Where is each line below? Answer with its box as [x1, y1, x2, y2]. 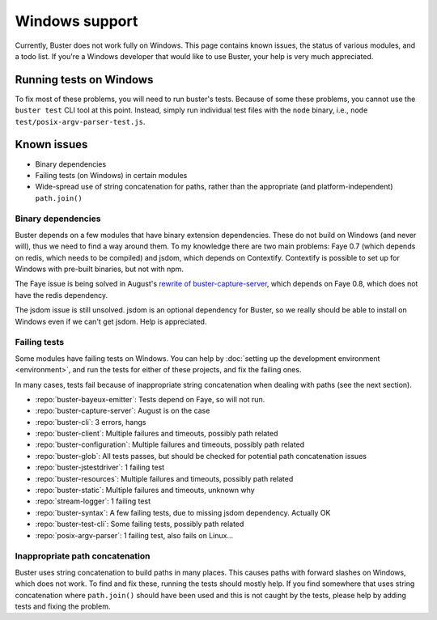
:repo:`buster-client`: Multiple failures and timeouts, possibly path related [35, 429, 278, 439]
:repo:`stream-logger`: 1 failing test [35, 496, 151, 506]
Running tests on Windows [15, 73, 154, 87]
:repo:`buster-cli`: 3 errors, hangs [35, 417, 146, 427]
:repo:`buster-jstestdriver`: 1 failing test [35, 462, 165, 473]
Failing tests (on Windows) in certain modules [35, 170, 188, 180]
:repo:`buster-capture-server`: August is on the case [35, 406, 210, 416]
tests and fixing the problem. [15, 601, 111, 611]
